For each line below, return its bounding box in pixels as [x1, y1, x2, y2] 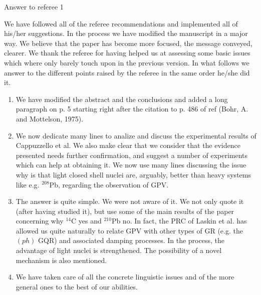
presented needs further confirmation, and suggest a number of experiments [16, 149, 248, 160]
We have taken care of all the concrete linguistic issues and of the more [16, 271, 234, 282]
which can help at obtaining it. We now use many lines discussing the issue [16, 159, 246, 170]
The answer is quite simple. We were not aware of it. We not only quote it [16, 196, 244, 206]
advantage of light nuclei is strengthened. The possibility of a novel [16, 245, 222, 255]
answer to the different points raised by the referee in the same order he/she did [4, 67, 250, 77]
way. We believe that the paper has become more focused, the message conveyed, [4, 37, 252, 48]
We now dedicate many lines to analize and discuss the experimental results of [16, 130, 256, 140]
